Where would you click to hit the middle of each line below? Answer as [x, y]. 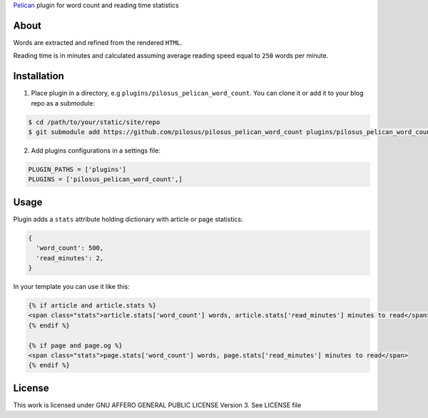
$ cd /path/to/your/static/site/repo [94, 122]
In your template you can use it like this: [71, 286]
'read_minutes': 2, [70, 258]
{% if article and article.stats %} [92, 305]
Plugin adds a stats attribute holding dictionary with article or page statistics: [128, 219]
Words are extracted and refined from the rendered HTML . [98, 42]
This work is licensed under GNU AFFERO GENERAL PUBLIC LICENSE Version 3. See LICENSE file [157, 405]
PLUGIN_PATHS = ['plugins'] [77, 169]
